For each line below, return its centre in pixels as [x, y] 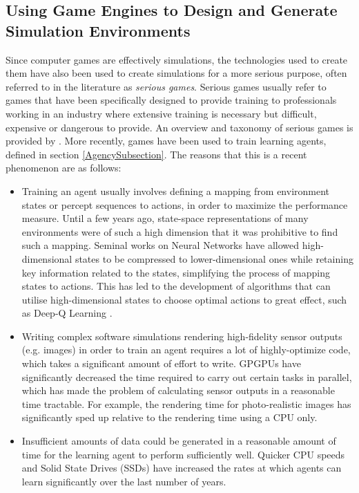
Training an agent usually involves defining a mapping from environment [176, 190]
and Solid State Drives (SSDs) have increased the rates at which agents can [182, 468]
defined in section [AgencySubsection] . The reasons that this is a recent [156, 154]
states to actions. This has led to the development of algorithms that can [176, 286]
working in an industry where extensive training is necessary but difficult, [161, 113]
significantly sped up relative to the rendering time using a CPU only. [169, 417]
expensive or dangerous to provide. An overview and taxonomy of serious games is [179, 127]
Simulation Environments [98, 30]
